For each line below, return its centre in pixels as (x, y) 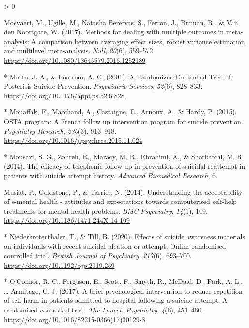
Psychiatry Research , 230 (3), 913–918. (60, 131)
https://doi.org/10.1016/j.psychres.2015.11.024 (73, 140)
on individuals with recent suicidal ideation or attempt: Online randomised (115, 246)
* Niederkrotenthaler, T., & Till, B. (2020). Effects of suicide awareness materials (124, 236)
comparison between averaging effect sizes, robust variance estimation (142, 41)
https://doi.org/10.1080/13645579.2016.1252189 (75, 60)
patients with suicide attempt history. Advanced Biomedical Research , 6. (111, 175)
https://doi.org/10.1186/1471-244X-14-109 (67, 220)
